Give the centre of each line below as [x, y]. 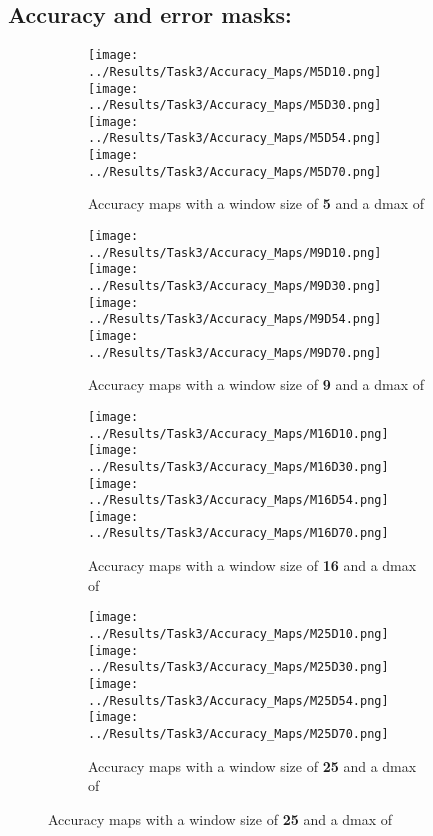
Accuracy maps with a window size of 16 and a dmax [252, 565]
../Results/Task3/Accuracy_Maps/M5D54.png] [235, 138]
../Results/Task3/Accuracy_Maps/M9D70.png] [235, 352]
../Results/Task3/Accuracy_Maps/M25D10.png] [238, 633]
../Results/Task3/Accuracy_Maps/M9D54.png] [235, 319]
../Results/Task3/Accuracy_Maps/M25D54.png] [238, 700]
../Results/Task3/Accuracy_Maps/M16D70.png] [238, 533]
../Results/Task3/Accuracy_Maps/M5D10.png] [235, 71]
